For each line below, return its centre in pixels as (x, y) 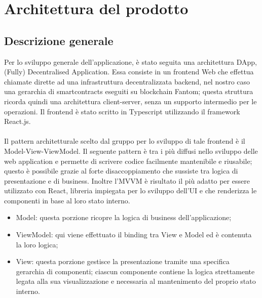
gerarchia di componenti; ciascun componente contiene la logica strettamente (135, 271)
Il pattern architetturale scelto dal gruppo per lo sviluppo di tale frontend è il (125, 141)
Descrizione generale (59, 40)
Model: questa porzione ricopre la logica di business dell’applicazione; (124, 217)
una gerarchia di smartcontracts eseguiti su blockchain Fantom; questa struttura (129, 91)
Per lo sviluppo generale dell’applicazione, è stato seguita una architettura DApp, (130, 61)
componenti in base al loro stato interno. (67, 200)
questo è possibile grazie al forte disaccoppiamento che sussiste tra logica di (121, 171)
